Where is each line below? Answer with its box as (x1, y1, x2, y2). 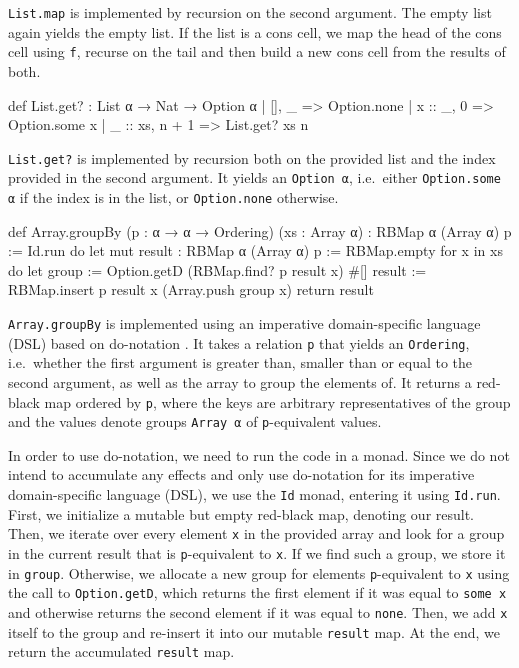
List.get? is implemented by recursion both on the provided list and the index (8, 147, 496, 168)
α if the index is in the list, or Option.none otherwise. (8, 187, 339, 207)
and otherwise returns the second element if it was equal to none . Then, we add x (8, 601, 508, 622)
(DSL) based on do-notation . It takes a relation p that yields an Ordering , (8, 332, 470, 353)
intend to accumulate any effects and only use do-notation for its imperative (8, 464, 475, 485)
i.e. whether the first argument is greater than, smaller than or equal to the (8, 352, 473, 373)
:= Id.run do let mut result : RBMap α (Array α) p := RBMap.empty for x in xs (8, 240, 503, 261)
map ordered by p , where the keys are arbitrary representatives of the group (44, 391, 511, 412)
